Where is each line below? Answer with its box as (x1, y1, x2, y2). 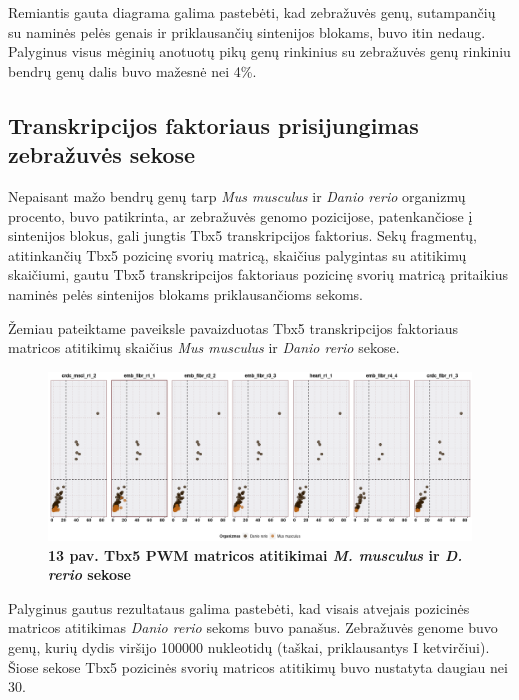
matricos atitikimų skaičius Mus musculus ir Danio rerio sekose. (8, 337, 400, 358)
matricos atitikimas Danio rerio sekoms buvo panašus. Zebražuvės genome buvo (8, 617, 498, 638)
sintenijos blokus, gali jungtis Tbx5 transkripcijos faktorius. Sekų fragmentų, (8, 225, 477, 246)
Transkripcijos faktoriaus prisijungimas (8, 109, 419, 140)
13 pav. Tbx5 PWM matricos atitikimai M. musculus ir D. (48, 544, 463, 565)
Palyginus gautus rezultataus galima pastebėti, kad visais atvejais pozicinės (8, 597, 470, 618)
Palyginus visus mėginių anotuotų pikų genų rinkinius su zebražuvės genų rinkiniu (8, 41, 511, 62)
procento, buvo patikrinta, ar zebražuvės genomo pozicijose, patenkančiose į (8, 205, 473, 226)
